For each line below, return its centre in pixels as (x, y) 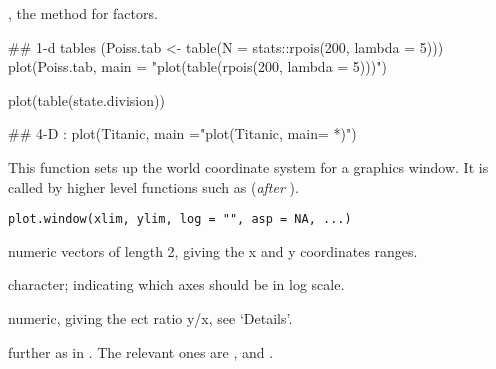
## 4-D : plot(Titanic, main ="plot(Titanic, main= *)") (182, 133)
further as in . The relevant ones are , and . (141, 351)
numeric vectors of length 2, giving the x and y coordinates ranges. (213, 250)
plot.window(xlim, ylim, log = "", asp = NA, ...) (180, 219)
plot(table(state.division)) (86, 99)
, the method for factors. (83, 13)
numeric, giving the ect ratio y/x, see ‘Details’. (150, 318)
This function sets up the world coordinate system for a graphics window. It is (248, 166)
